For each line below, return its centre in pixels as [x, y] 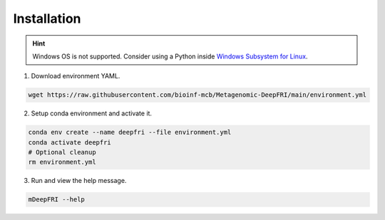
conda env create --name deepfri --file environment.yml [130, 132]
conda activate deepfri [70, 142]
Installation [47, 19]
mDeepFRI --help [57, 200]
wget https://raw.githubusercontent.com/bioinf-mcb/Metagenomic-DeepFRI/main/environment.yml [197, 95]
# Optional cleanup [62, 152]
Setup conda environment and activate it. [92, 113]
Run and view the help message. [79, 181]
